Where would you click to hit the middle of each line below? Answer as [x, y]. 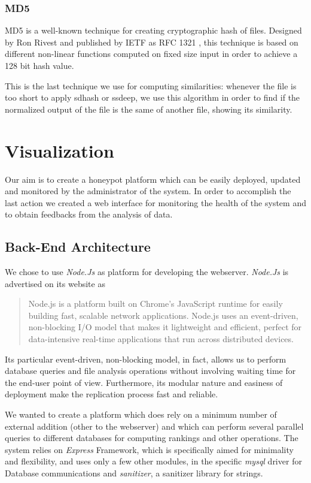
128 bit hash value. [39, 65]
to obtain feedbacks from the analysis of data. [89, 214]
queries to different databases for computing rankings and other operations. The [152, 438]
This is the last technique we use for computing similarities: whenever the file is [151, 85]
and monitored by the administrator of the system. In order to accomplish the [148, 191]
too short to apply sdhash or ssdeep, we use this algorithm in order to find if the [153, 97]
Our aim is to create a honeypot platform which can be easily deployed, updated [153, 179]
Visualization [60, 150]
